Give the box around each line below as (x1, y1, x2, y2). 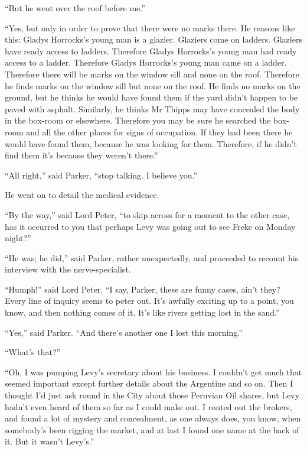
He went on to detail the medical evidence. (5, 189, 159, 201)
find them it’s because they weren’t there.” (5, 149, 158, 161)
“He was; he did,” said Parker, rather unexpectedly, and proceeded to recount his (5, 251, 299, 264)
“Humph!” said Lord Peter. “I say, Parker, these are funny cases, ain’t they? (5, 283, 280, 295)
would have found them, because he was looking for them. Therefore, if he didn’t (5, 137, 297, 150)
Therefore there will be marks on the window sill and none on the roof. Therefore (5, 67, 299, 80)
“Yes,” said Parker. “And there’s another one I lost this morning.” (5, 326, 243, 338)
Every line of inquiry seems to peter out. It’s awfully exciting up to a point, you (5, 294, 294, 307)
